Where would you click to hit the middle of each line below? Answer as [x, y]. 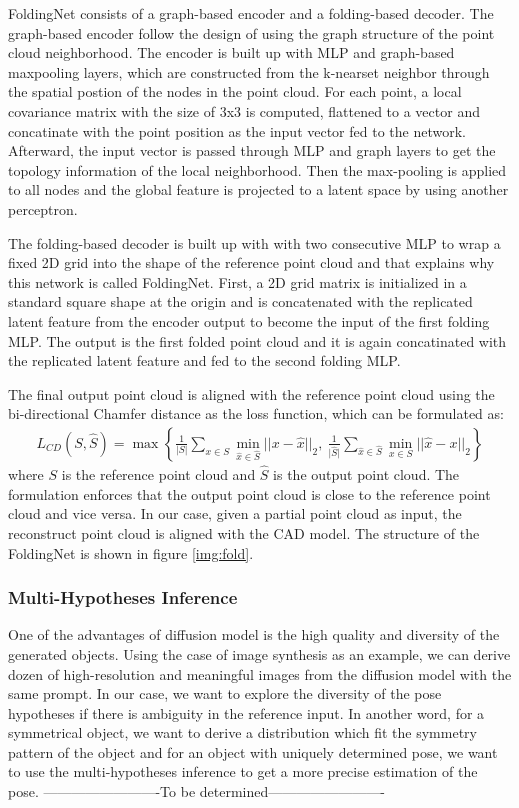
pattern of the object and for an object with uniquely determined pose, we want [253, 751]
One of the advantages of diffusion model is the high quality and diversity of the [254, 634]
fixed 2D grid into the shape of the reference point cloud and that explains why [251, 262]
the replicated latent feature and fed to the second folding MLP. [204, 360]
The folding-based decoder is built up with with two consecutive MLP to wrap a [254, 242]
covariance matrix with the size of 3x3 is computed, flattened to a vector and [244, 110]
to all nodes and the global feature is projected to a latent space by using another [258, 189]
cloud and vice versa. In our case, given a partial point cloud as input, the [235, 513]
